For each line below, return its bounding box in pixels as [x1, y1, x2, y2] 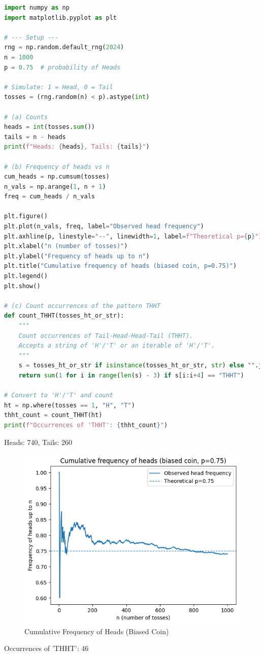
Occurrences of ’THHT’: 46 [4, 643, 89, 653]
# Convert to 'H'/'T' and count [4, 392, 113, 399]
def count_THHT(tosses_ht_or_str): [4, 312, 124, 320]
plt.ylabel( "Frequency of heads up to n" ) [4, 252, 150, 260]
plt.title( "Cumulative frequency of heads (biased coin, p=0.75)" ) [4, 262, 237, 270]
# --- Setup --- [4, 33, 59, 41]
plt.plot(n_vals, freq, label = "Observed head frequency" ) [4, 223, 204, 230]
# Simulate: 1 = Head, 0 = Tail [4, 83, 113, 91]
